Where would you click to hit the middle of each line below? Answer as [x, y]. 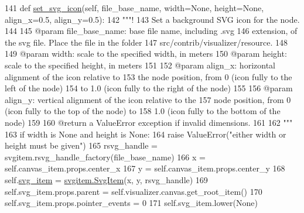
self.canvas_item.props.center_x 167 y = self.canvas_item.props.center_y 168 [145, 168]
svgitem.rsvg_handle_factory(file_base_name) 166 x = [105, 157]
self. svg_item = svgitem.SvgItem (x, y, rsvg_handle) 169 [106, 179]
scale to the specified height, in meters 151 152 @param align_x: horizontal [140, 65]
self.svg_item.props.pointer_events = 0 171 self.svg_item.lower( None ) [131, 203]
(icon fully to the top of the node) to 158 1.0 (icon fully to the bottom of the [143, 111]
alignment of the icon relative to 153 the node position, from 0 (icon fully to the [148, 76]
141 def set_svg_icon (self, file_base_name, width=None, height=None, [134, 8]
